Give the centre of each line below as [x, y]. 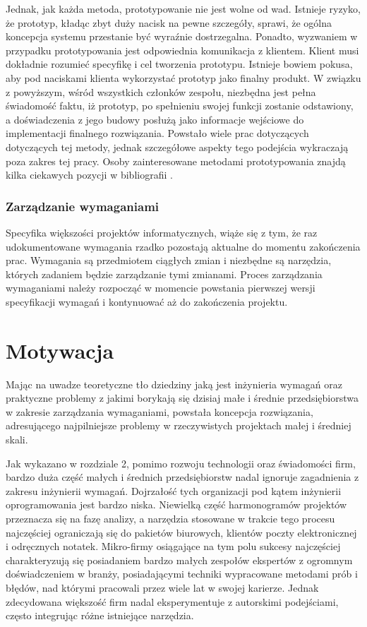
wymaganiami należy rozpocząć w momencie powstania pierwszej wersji [161, 288]
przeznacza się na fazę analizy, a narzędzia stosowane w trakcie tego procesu [170, 518]
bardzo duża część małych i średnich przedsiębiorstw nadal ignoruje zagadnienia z [182, 477]
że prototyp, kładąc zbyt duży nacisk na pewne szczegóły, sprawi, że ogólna [169, 22]
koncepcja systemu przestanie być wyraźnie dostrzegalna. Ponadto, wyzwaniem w [182, 36]
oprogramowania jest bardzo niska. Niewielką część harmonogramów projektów [176, 504]
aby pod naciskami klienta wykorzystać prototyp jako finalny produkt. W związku [183, 77]
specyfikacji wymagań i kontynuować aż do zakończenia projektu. [147, 301]
